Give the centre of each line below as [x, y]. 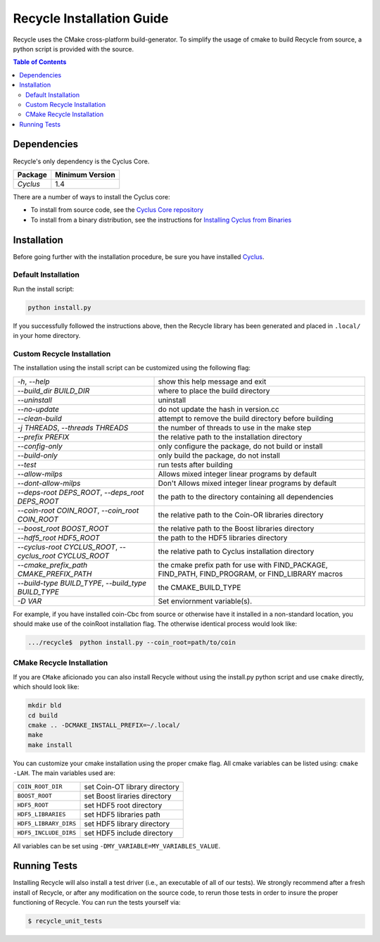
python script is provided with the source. [73, 49]
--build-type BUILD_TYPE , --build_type [82, 583]
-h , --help [33, 382]
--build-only [37, 456]
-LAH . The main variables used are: [64, 773]
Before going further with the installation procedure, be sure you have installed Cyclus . [139, 256]
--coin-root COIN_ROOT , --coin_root [78, 510]
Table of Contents [40, 62]
